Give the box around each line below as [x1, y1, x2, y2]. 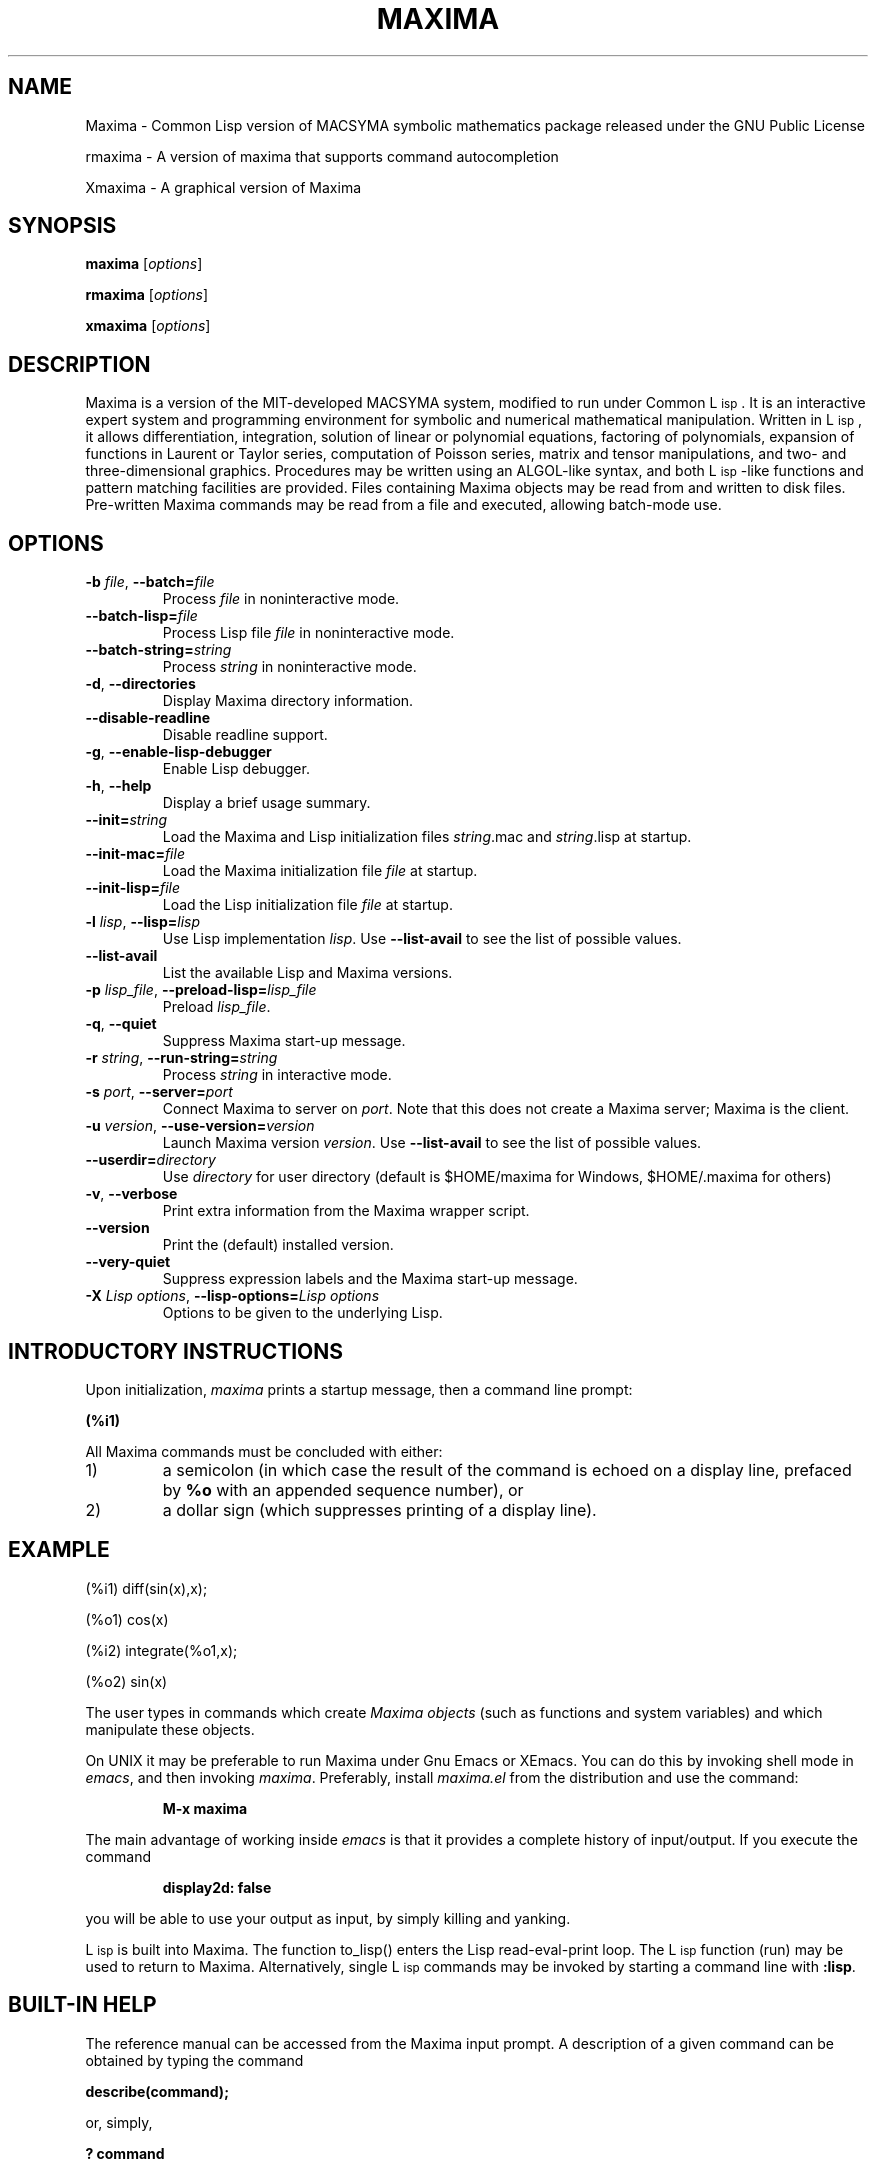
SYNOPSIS [8, 213, 117, 239]
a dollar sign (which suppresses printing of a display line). [162, 1499, 597, 1520]
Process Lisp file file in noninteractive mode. [162, 624, 455, 642]
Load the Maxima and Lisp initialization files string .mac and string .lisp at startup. [162, 828, 692, 846]
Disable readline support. [162, 726, 328, 744]
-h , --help [85, 777, 152, 795]
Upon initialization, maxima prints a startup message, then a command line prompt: [85, 1380, 633, 1398]
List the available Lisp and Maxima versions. [162, 964, 453, 982]
